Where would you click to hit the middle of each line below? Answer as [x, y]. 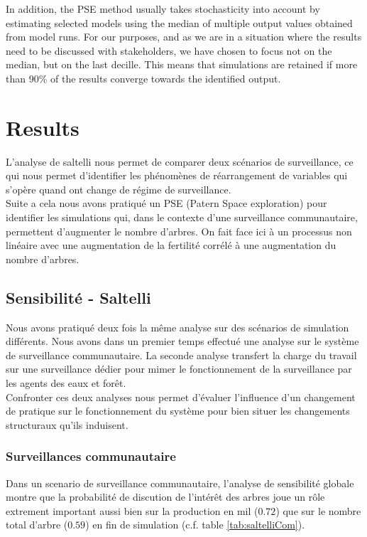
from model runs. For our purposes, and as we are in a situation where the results [184, 37]
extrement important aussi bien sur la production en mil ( [132, 510]
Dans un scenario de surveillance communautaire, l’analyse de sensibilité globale [180, 483]
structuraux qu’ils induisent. [67, 424]
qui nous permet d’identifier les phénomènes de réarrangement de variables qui [177, 175]
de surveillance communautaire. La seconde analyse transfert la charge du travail [181, 355]
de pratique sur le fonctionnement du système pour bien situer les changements [178, 411]
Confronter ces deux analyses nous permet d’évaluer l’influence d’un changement [181, 397]
